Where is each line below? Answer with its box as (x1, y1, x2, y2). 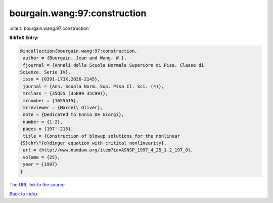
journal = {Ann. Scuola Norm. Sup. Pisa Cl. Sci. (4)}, (23, 84, 164, 89)
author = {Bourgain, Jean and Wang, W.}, (23, 55, 127, 61)
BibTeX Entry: (9, 34, 39, 40)
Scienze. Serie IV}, (20, 69, 71, 75)
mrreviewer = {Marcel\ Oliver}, (23, 105, 103, 111)
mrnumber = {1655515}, (23, 98, 79, 103)
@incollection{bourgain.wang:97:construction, (20, 48, 138, 54)
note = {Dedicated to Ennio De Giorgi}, (23, 112, 124, 117)
